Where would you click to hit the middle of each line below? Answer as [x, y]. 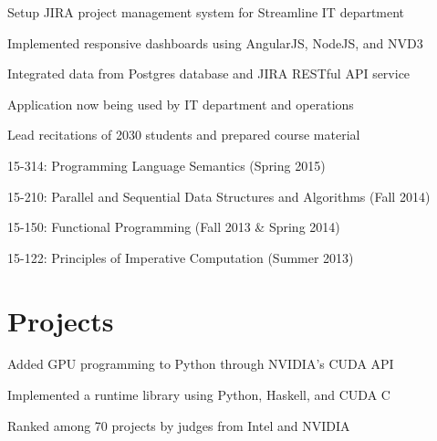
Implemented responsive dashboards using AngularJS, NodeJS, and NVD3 [215, 42]
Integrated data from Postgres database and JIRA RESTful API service [209, 73]
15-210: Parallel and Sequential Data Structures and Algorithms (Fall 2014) [219, 196]
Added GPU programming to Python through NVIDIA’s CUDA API [201, 364]
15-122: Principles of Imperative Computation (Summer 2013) [181, 257]
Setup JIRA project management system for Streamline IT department [206, 12]
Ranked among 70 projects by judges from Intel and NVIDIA [179, 425]
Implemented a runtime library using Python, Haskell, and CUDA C [199, 395]
